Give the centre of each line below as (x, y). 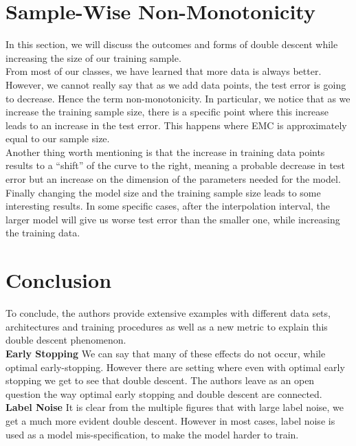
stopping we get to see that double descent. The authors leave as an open (160, 380)
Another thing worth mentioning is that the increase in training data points (165, 152)
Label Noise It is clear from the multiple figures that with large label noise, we (175, 407)
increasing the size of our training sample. (93, 57)
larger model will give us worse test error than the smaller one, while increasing (173, 219)
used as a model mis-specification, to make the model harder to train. (152, 434)
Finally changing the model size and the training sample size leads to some (163, 192)
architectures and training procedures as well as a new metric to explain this (167, 326)
